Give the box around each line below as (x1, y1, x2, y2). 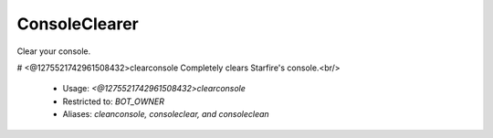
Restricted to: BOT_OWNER (62, 96, 164, 107)
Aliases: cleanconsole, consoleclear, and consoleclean (62, 109, 269, 120)
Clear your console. (16, 46, 91, 57)
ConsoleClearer (16, 14, 139, 34)
